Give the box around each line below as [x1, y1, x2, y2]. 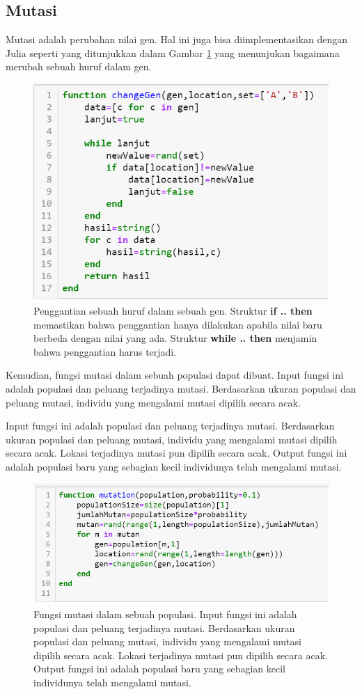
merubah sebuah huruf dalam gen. [6, 59, 152, 74]
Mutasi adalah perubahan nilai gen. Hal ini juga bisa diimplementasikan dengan [6, 32, 348, 47]
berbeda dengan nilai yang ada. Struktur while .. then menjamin [33, 331, 317, 345]
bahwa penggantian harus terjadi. [33, 344, 177, 358]
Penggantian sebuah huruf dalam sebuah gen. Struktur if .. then [33, 303, 313, 317]
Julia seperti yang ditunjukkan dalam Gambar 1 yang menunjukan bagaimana [6, 45, 340, 60]
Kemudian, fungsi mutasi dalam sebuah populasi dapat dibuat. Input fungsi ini [6, 368, 344, 382]
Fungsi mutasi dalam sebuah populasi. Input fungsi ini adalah [33, 607, 297, 622]
